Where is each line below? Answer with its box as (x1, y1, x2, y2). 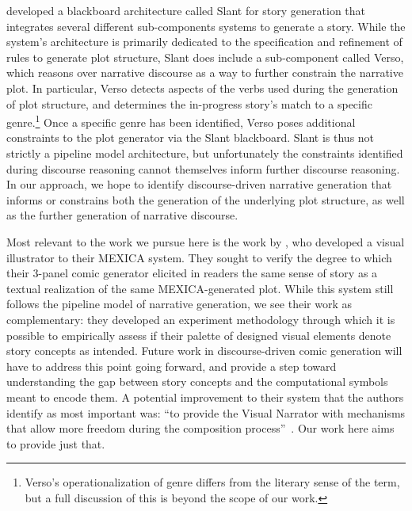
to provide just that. (6, 435, 105, 452)
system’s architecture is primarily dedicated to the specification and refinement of (6, 33, 402, 50)
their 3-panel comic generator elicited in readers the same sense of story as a (6, 265, 378, 281)
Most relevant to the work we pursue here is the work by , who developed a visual (6, 233, 405, 250)
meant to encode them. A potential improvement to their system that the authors (6, 388, 404, 405)
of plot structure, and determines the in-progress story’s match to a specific (6, 95, 372, 112)
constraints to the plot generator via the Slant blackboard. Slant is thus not (6, 129, 375, 146)
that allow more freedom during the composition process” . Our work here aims (6, 420, 395, 437)
